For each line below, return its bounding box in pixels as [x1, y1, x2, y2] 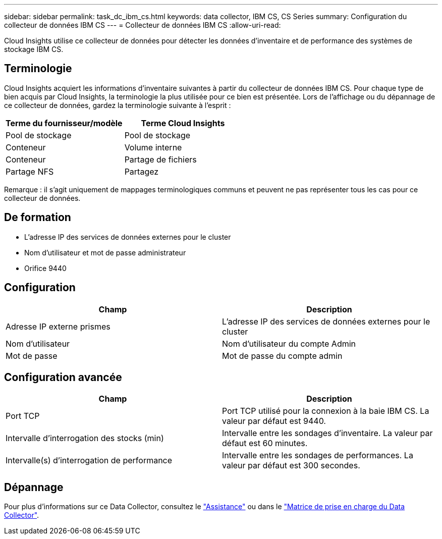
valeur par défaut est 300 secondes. [222, 460, 360, 471]
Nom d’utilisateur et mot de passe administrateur [24, 248, 186, 257]
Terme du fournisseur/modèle [6, 118, 123, 128]
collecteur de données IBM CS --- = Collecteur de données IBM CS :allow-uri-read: [4, 21, 281, 29]
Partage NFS [6, 166, 54, 177]
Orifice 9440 [24, 263, 67, 273]
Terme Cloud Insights [141, 118, 225, 128]
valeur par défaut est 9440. [222, 416, 326, 426]
